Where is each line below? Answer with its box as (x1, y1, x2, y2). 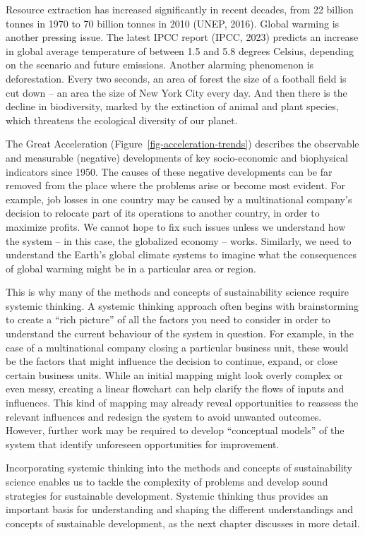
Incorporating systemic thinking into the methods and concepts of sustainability (6, 460, 352, 475)
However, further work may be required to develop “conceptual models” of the (6, 423, 345, 438)
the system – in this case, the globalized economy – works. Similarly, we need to (6, 233, 352, 248)
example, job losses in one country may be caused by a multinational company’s (6, 191, 352, 206)
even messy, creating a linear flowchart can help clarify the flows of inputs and (6, 381, 345, 396)
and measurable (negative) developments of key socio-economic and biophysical (6, 150, 348, 164)
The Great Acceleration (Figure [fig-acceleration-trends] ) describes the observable (6, 136, 359, 151)
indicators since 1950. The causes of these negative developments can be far (6, 164, 333, 179)
